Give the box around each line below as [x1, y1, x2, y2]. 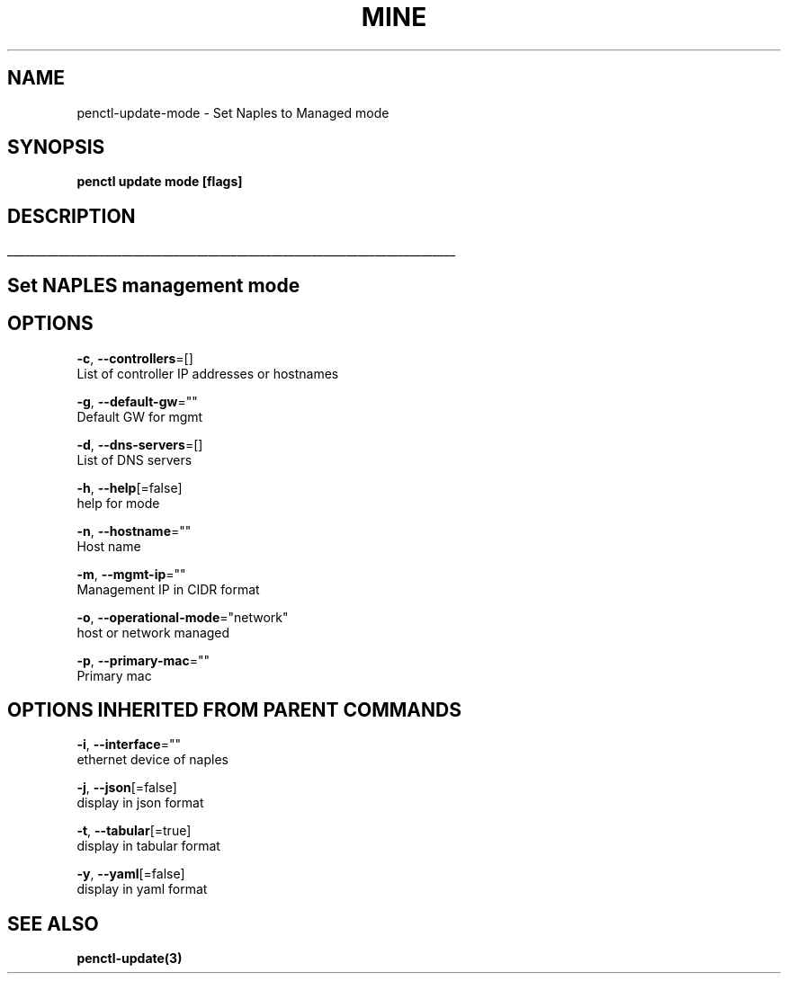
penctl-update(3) [76, 950, 183, 967]
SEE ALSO [7, 912, 99, 935]
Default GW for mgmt [76, 408, 203, 424]
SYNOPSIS [7, 136, 105, 159]
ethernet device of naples [76, 752, 228, 768]
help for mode [76, 495, 160, 511]
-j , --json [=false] [76, 780, 177, 796]
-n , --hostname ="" [76, 522, 192, 539]
